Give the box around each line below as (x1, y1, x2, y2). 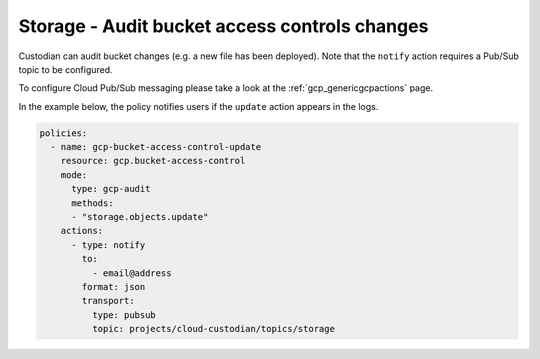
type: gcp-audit (71, 183, 151, 195)
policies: (39, 127, 88, 139)
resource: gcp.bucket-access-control (60, 155, 246, 167)
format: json (81, 281, 146, 292)
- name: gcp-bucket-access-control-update (50, 141, 262, 153)
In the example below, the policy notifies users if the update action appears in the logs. (18, 100, 379, 112)
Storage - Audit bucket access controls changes (18, 15, 429, 37)
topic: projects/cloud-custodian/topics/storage (91, 323, 335, 335)
